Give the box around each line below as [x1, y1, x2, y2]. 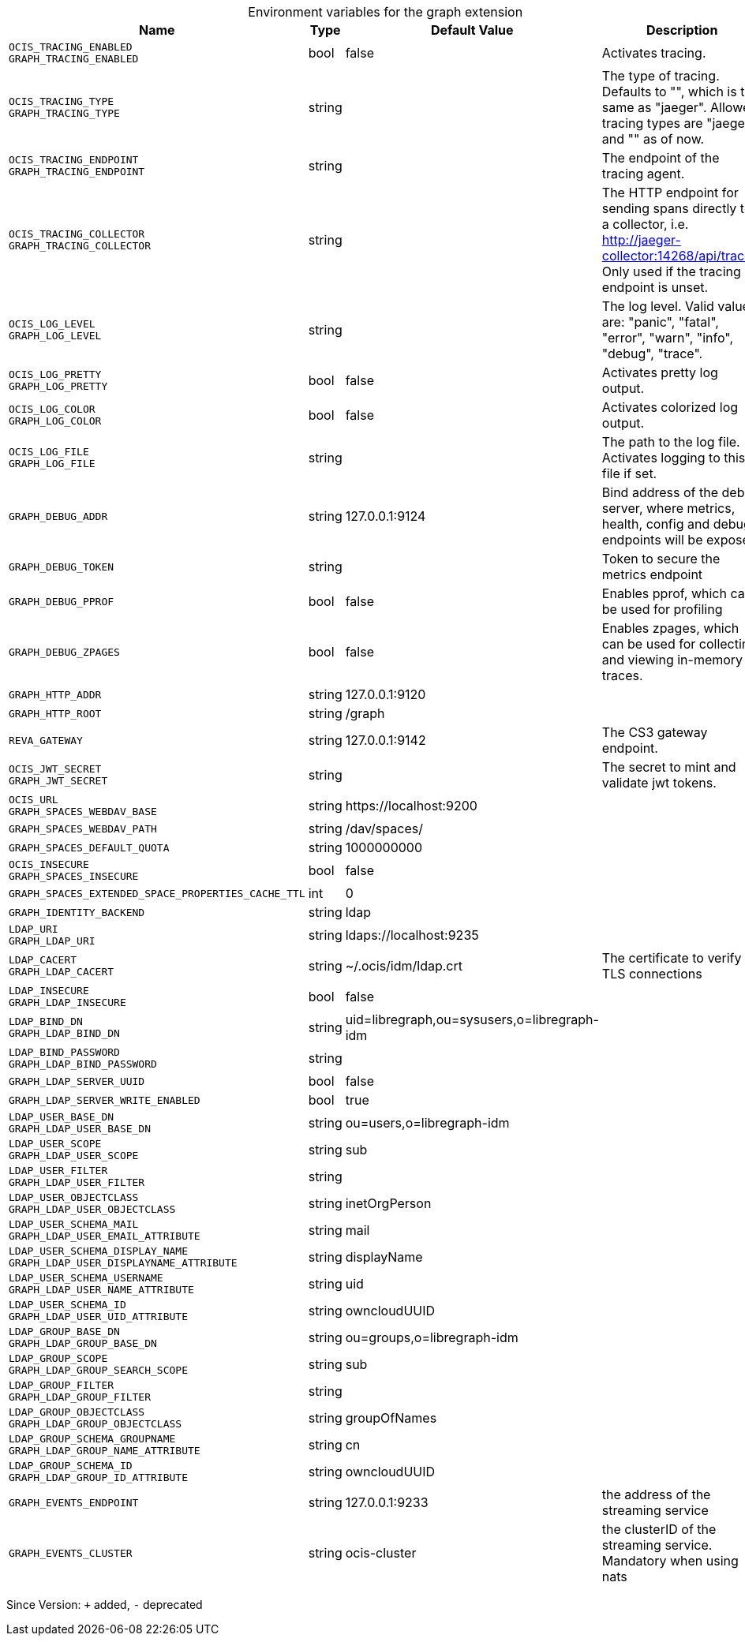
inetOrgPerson [345, 1195, 432, 1211]
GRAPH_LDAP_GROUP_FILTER [9, 1391, 152, 1403]
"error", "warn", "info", [601, 330, 734, 346]
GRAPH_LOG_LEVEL [9, 330, 102, 342]
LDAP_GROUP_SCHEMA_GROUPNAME [9, 1433, 176, 1445]
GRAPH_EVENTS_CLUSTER [9, 1547, 133, 1559]
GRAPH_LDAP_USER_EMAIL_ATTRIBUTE [9, 1230, 200, 1242]
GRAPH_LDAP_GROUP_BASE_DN [9, 1337, 157, 1349]
